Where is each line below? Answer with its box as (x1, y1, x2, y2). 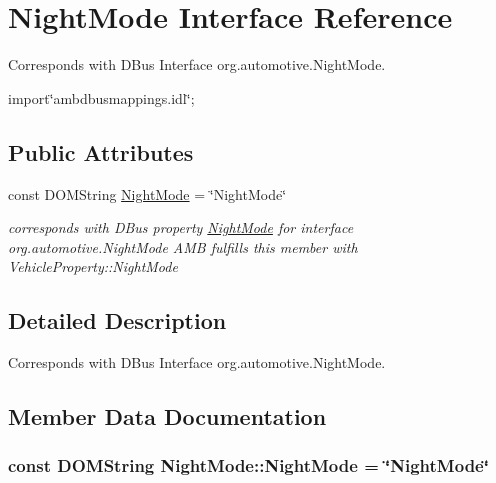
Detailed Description (8, 305, 227, 336)
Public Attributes (8, 136, 194, 167)
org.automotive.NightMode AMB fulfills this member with (8, 236, 358, 257)
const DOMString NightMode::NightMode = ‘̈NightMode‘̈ (8, 453, 489, 478)
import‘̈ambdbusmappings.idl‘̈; (8, 87, 195, 108)
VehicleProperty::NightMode (8, 256, 178, 277)
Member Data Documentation (8, 401, 327, 432)
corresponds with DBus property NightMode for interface (8, 217, 354, 238)
